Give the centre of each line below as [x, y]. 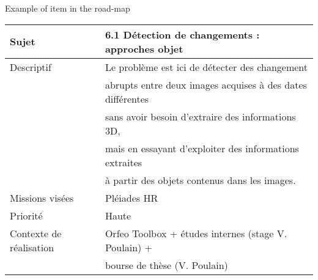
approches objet [144, 48]
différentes [127, 98]
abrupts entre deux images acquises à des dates [206, 84]
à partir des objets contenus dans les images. [200, 180]
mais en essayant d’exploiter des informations [202, 148]
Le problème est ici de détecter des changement [206, 67]
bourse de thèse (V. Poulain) [166, 265]
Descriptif [31, 67]
